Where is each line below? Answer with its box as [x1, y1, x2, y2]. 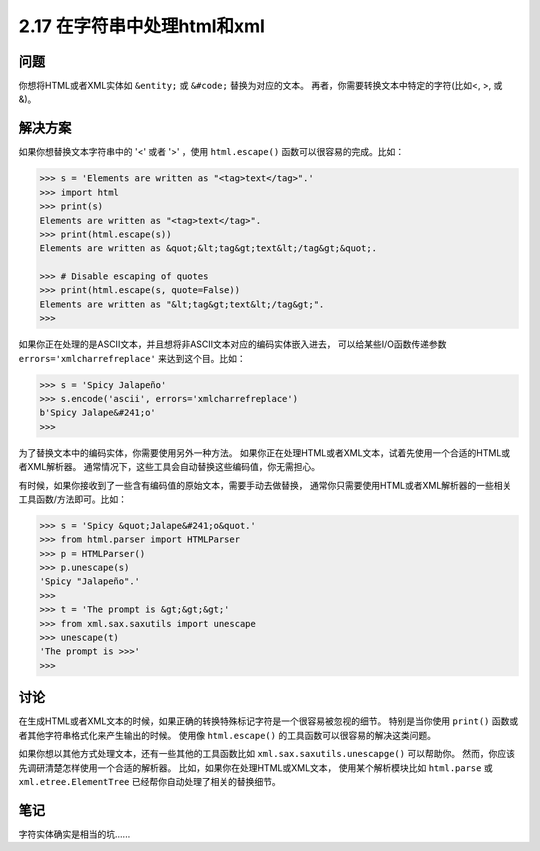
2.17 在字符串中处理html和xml [18, 15, 265, 37]
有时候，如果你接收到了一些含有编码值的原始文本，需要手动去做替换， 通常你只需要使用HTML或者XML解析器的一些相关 [18, 479, 512, 491]
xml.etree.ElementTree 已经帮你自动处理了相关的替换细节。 [18, 775, 281, 787]
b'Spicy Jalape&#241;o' [39, 407, 157, 419]
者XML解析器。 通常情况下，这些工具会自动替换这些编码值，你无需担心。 [18, 461, 321, 473]
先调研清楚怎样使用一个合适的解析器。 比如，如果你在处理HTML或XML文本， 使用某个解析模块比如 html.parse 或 [18, 761, 494, 774]
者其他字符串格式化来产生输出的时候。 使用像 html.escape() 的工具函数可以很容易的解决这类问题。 [18, 729, 437, 741]
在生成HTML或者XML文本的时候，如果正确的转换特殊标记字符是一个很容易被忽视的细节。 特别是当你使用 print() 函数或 [18, 715, 519, 727]
